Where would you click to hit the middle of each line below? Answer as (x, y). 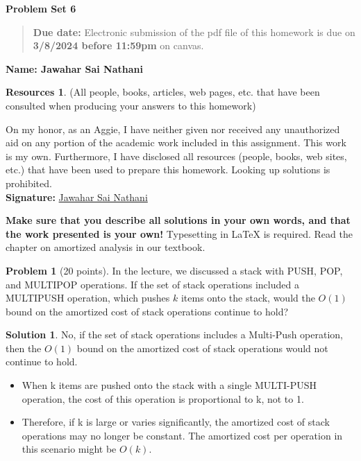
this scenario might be (69, 449)
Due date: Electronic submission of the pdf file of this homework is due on (194, 32)
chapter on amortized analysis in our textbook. (106, 247)
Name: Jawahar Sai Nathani (74, 68)
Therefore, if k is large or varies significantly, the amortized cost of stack (176, 422)
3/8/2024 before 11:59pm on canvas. (118, 45)
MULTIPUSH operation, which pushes (88, 298)
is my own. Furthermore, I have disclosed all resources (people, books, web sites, (176, 156)
